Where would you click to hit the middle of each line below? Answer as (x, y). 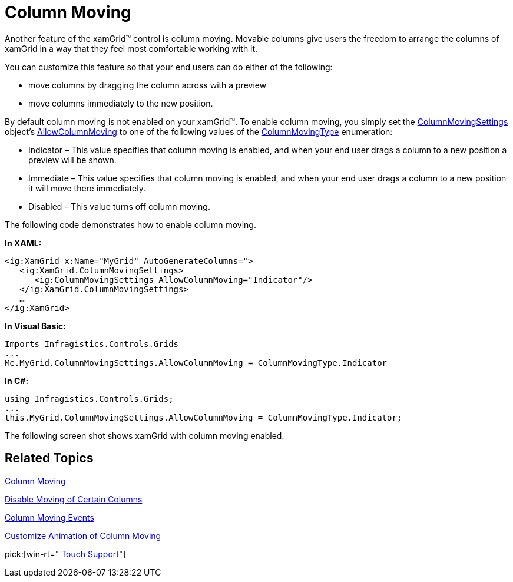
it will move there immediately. (87, 188)
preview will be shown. (72, 160)
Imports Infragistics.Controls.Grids (92, 344)
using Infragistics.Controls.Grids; (89, 399)
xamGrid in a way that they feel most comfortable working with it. (131, 48)
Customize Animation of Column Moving (83, 535)
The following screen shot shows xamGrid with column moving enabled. (145, 435)
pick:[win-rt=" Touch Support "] (65, 554)
